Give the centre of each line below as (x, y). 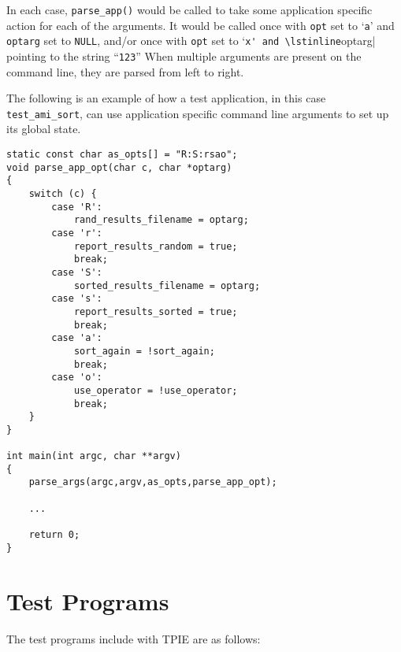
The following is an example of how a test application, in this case (166, 98)
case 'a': (77, 338)
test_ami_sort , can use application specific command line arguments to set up (198, 113)
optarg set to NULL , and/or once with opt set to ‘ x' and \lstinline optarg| (191, 41)
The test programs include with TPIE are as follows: (134, 638)
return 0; (54, 535)
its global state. (44, 129)
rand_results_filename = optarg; (161, 220)
